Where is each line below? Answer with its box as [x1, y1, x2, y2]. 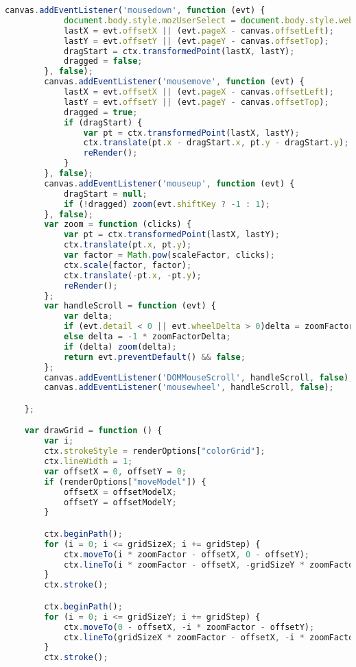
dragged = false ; [63, 56, 143, 66]
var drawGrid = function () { [24, 426, 163, 436]
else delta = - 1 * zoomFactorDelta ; [63, 332, 231, 341]
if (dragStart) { [63, 117, 143, 128]
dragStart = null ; [63, 189, 147, 199]
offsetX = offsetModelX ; [63, 487, 177, 497]
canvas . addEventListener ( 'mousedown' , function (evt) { [5, 5, 265, 15]
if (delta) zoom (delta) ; [63, 341, 177, 352]
